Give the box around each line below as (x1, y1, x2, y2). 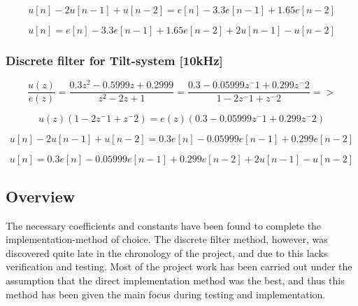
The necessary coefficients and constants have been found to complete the (6, 218, 322, 232)
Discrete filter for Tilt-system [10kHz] (6, 51, 223, 69)
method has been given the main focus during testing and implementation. (6, 286, 326, 301)
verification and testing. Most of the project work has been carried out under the (6, 259, 352, 274)
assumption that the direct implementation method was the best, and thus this (6, 272, 345, 287)
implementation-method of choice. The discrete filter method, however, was (6, 232, 328, 246)
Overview (6, 185, 76, 207)
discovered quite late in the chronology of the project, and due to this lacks (6, 245, 328, 260)
